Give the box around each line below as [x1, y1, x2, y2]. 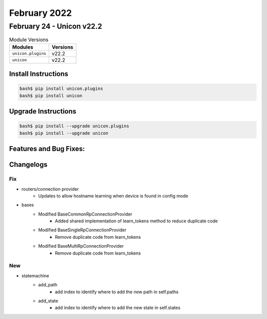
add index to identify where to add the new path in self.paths [55, 289, 179, 295]
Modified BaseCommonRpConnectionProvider [38, 211, 133, 217]
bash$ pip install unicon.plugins [19, 86, 103, 92]
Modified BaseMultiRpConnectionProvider [38, 243, 124, 249]
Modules [12, 44, 34, 51]
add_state [38, 298, 58, 304]
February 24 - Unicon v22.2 [9, 22, 102, 31]
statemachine [21, 272, 49, 278]
